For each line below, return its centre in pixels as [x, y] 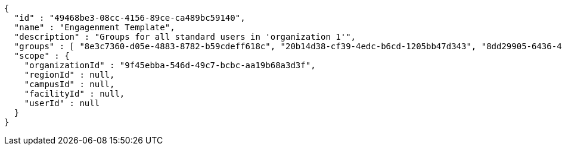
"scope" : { [42, 56]
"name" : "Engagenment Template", [94, 27]
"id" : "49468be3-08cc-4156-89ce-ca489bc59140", [130, 18]
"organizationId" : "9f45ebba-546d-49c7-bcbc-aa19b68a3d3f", [170, 65]
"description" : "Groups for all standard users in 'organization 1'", [185, 37]
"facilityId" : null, [74, 94]
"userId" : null [62, 103]
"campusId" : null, [69, 84]
